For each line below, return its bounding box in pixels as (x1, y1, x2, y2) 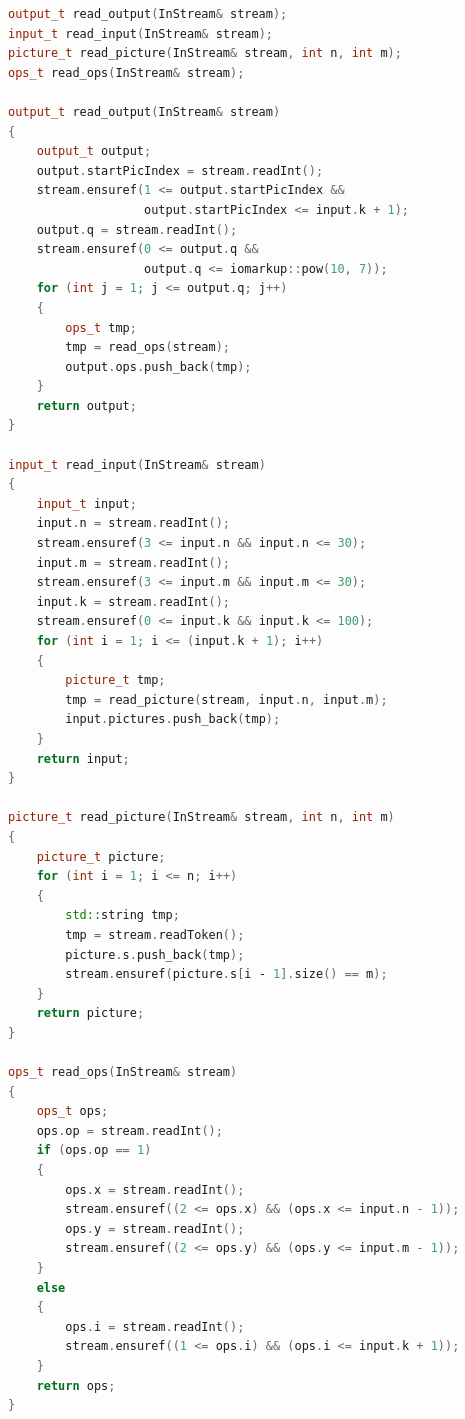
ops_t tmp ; (65, 320, 137, 335)
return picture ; (36, 1006, 145, 1021)
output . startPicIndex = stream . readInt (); (36, 163, 324, 178)
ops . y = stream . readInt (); (65, 1221, 245, 1236)
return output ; (36, 398, 137, 413)
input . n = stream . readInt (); (36, 516, 231, 531)
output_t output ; (36, 144, 152, 159)
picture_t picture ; (36, 849, 166, 864)
